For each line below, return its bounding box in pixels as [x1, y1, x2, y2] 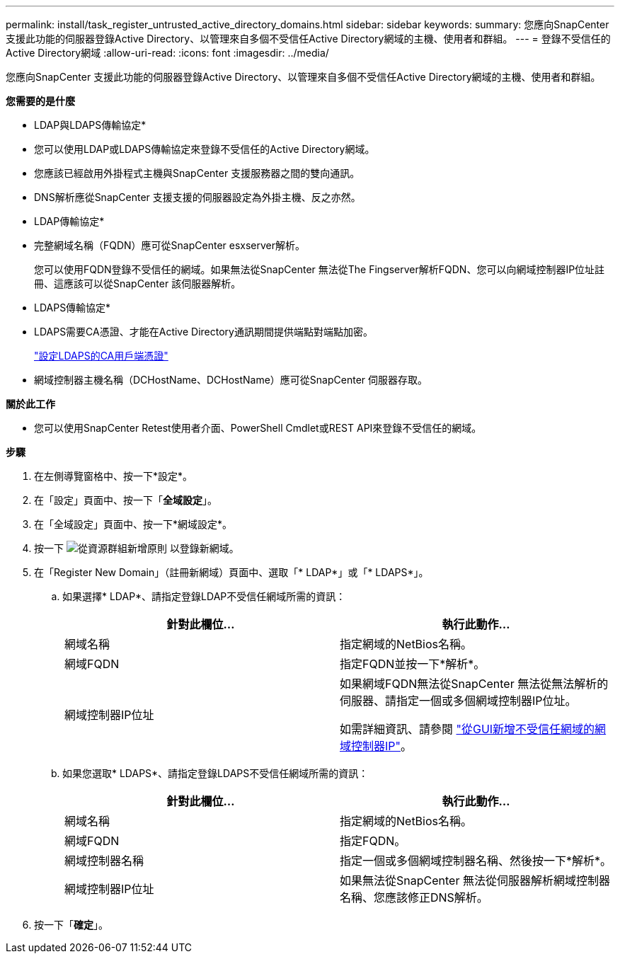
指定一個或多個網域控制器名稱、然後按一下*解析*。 [340, 854, 612, 868]
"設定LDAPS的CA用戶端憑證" [34, 350, 168, 362]
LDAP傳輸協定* [34, 215, 105, 227]
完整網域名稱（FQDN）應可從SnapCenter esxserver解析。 [34, 239, 306, 251]
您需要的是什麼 [6, 95, 75, 107]
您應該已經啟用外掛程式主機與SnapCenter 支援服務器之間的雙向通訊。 [34, 167, 360, 179]
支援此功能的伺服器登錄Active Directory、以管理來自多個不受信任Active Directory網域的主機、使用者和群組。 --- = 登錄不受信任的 [6, 33, 611, 45]
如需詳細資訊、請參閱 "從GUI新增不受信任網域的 [340, 722, 595, 736]
